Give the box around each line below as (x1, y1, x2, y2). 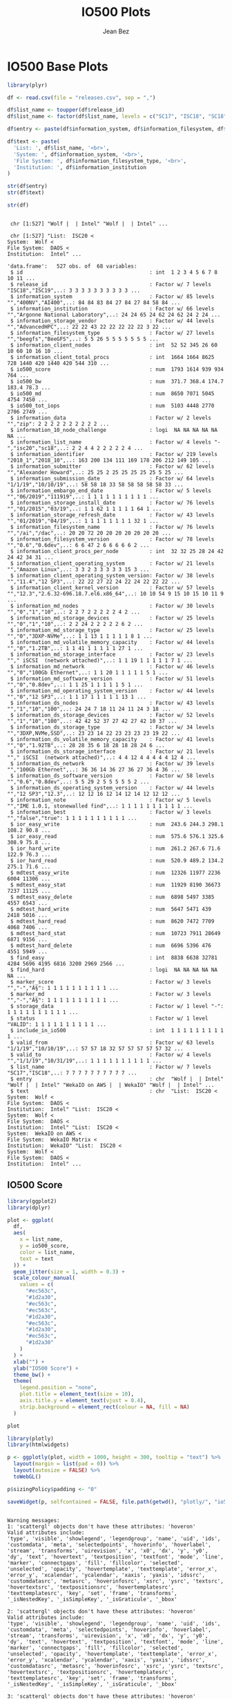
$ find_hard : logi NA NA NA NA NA (10, 966, 217, 973)
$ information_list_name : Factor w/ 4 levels (10, 438, 212, 446)
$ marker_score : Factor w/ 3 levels (10, 978, 212, 985)
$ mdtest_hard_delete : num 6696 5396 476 (10, 942, 212, 949)
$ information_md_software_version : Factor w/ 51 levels (10, 675, 215, 682)
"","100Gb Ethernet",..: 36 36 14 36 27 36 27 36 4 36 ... (7, 766, 181, 773)
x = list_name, (19, 1236, 64, 1243)
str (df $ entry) (7, 183, 48, 190)
